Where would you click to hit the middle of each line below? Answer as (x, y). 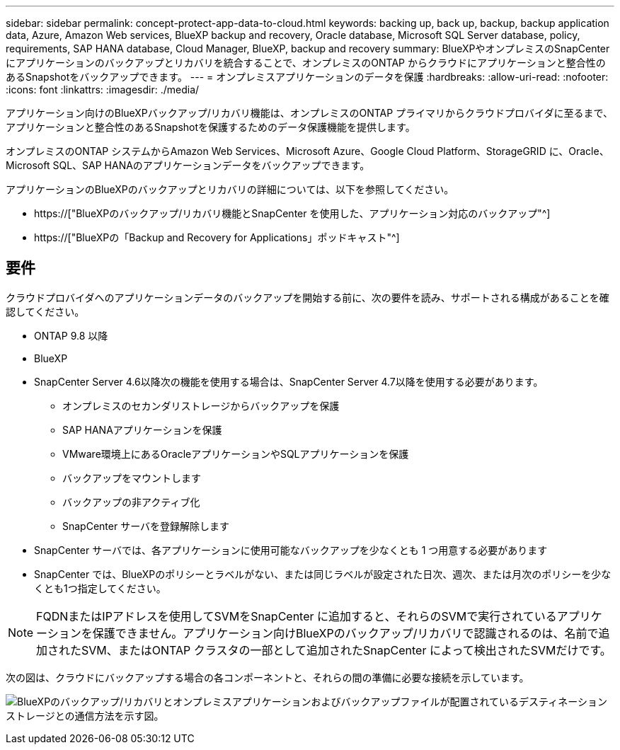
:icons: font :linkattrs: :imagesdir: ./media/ (103, 90)
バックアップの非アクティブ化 (131, 502)
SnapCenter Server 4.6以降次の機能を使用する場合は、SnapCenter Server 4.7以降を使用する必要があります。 (289, 381)
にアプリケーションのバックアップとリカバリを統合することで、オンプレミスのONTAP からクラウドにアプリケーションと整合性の (306, 63)
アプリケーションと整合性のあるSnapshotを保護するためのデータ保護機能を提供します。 (211, 127)
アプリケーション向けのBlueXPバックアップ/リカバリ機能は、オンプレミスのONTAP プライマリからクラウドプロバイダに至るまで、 (309, 113)
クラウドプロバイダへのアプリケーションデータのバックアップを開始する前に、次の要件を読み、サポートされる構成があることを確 (308, 297)
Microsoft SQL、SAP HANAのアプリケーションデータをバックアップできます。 (188, 165)
